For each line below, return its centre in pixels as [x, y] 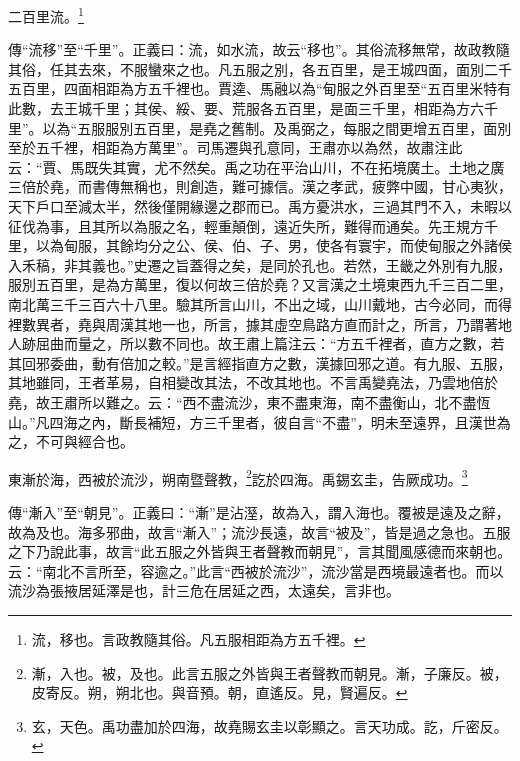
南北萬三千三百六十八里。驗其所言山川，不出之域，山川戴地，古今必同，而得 [260, 303]
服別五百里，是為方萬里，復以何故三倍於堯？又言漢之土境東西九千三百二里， [260, 284]
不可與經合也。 [84, 441]
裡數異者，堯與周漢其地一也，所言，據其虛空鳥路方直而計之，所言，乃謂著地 [260, 323]
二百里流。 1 [46, 14]
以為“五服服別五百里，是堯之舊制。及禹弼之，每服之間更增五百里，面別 [277, 127]
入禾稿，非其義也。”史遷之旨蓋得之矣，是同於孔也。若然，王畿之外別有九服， [260, 264]
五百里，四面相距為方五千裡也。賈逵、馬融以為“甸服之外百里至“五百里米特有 [260, 88]
